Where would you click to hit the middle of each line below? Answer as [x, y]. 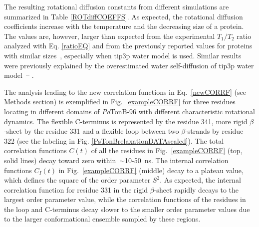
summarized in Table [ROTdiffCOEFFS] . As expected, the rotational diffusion [124, 16]
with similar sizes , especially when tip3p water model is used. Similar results [123, 55]
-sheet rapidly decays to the [196, 189]
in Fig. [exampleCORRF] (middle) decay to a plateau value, [151, 170]
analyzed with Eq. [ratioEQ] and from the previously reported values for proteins [128, 46]
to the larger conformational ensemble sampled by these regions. [102, 219]
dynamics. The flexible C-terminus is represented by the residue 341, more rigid [126, 121]
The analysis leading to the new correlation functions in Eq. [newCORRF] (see [125, 92]
